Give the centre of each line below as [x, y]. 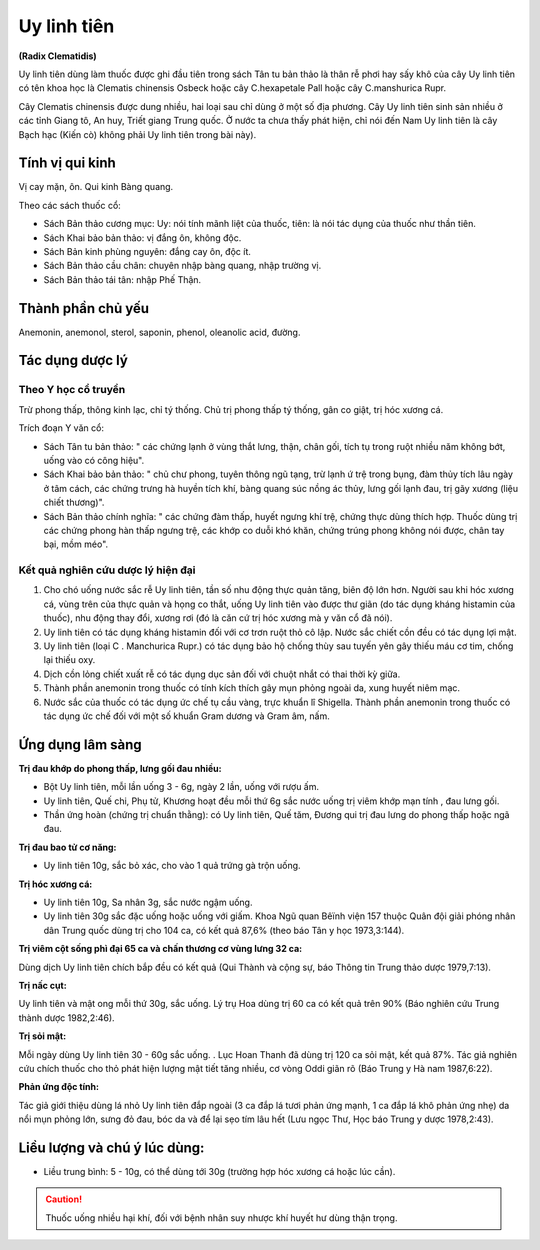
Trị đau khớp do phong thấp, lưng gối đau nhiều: [120, 768]
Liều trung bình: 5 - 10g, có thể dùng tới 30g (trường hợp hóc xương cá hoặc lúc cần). [219, 1171]
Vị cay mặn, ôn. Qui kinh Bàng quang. [96, 187]
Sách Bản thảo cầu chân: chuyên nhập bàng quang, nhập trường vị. [182, 266]
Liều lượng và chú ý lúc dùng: [111, 1147]
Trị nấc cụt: [42, 985]
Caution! [64, 1199]
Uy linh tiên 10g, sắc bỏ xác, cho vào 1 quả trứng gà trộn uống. [172, 866]
